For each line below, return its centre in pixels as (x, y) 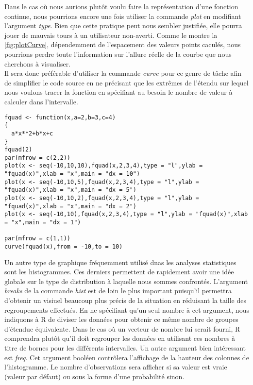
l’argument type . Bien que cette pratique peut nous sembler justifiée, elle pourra (123, 25)
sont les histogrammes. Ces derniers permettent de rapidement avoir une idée (119, 272)
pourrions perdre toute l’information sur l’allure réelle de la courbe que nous (118, 54)
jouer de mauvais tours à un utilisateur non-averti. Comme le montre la (111, 35)
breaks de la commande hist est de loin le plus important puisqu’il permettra (118, 291)
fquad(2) (18, 150)
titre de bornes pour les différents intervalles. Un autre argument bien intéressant (125, 348)
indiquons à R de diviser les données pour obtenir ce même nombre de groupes (121, 319)
